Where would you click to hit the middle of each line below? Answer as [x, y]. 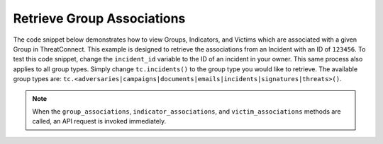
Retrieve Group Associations [99, 18]
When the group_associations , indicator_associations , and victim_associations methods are [187, 111]
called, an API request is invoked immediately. [99, 121]
